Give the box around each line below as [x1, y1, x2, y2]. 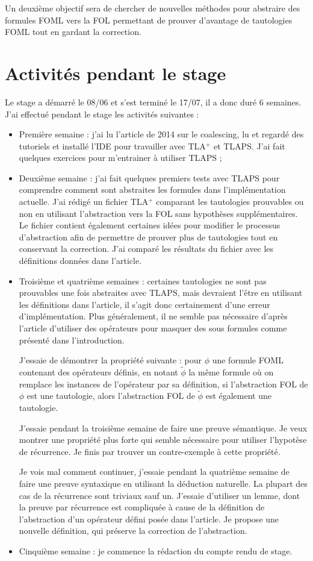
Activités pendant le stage [5, 60, 226, 85]
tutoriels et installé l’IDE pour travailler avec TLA [19, 139, 206, 152]
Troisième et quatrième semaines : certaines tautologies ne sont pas [19, 274, 267, 287]
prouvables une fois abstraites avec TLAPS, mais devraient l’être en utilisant [19, 286, 303, 299]
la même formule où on [188, 366, 274, 378]
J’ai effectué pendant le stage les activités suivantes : [5, 107, 199, 120]
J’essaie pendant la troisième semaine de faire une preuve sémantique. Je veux [19, 421, 308, 434]
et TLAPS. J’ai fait [213, 139, 285, 152]
